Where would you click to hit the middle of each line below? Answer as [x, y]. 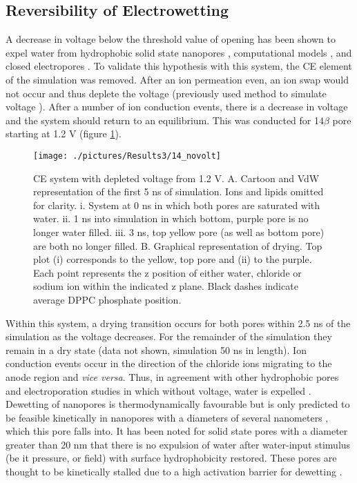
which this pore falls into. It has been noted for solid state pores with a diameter [177, 431]
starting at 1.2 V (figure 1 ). [64, 134]
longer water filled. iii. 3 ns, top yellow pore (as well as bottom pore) [179, 231]
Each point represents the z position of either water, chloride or [167, 272]
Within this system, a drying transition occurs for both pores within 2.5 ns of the [178, 323]
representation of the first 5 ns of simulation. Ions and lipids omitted [178, 191]
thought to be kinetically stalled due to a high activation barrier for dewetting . [174, 472]
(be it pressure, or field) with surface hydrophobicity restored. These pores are [171, 458]
